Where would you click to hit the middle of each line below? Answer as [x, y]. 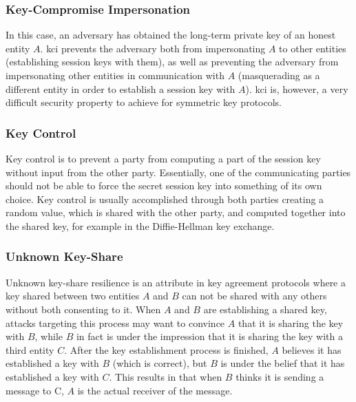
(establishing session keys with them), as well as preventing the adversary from [172, 62]
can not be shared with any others [254, 296]
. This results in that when [166, 376]
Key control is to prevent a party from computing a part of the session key [163, 158]
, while [49, 336]
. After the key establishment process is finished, [166, 349]
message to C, [35, 390]
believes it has [312, 349]
